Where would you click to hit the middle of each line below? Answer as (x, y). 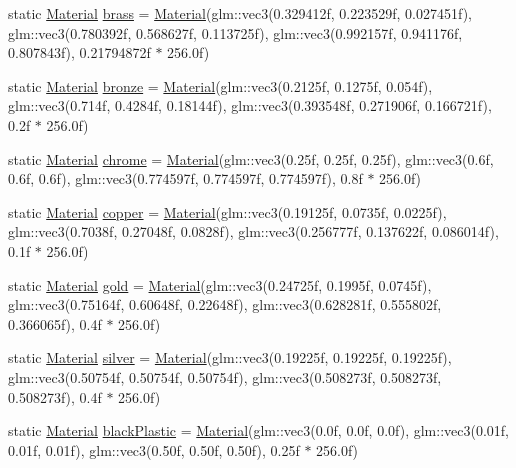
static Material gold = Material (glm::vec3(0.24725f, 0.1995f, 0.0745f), (220, 284)
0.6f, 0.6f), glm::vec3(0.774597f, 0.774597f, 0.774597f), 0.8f (185, 178)
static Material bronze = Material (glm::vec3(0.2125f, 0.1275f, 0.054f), (220, 85)
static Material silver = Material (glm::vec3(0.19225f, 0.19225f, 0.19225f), (230, 357)
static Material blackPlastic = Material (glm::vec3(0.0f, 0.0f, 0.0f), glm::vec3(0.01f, (259, 430)
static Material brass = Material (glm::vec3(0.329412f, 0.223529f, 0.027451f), (240, 13)
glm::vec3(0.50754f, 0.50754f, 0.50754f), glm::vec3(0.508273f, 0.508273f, (225, 376)
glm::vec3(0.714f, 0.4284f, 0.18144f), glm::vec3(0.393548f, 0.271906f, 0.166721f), (250, 105)
